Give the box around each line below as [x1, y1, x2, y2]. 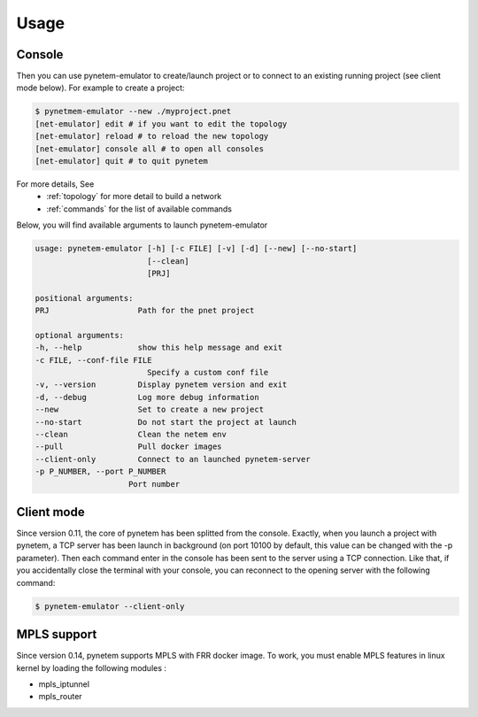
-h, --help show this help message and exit [35, 343, 283, 353]
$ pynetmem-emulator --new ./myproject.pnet [35, 106, 232, 117]
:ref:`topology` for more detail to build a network [46, 191, 222, 202]
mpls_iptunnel [38, 678, 90, 690]
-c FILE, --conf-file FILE [35, 355, 152, 365]
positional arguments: [35, 293, 134, 303]
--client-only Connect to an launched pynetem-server [35, 454, 311, 464]
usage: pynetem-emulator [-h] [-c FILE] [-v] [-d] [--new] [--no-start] [35, 243, 358, 254]
